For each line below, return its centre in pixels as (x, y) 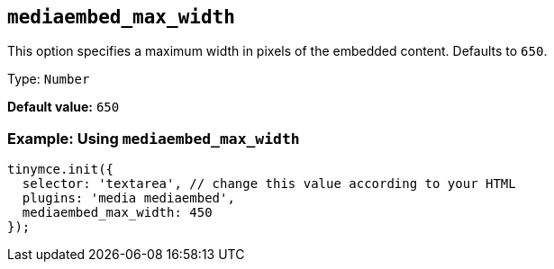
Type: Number (49, 79)
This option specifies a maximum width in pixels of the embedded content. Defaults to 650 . (277, 51)
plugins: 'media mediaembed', (128, 198)
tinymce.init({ (61, 170)
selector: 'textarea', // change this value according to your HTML (269, 184)
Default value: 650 (64, 107)
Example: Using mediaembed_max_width (154, 138)
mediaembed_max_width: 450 (117, 213)
